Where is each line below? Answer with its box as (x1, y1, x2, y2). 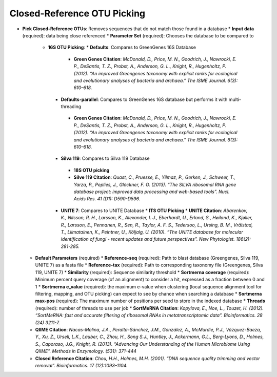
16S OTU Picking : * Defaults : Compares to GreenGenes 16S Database (48, 44, 196, 51)
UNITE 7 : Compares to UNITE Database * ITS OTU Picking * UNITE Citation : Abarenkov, (61, 207, 248, 214)
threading (61, 103, 82, 110)
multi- (228, 96, 241, 102)
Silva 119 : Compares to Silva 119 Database (61, 155, 150, 161)
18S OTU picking (73, 167, 110, 173)
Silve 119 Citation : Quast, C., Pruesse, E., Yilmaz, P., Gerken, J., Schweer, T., (73, 174, 236, 180)
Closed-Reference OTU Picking (9, 8, 146, 19)
